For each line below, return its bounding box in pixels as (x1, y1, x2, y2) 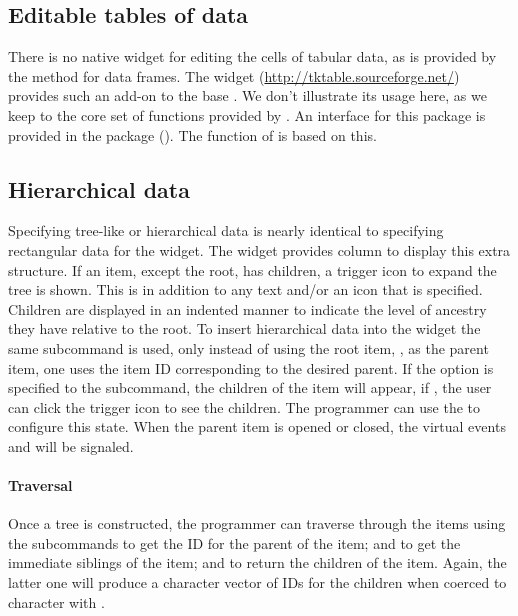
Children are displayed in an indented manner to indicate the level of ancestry (8, 298, 487, 319)
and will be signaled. (8, 435, 134, 456)
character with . (8, 591, 105, 612)
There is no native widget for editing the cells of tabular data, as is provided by (8, 46, 497, 67)
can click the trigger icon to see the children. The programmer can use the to (8, 396, 481, 417)
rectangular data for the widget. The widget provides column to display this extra (8, 239, 511, 260)
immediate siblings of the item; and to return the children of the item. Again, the (8, 552, 507, 573)
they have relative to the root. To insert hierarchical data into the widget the (8, 318, 481, 339)
